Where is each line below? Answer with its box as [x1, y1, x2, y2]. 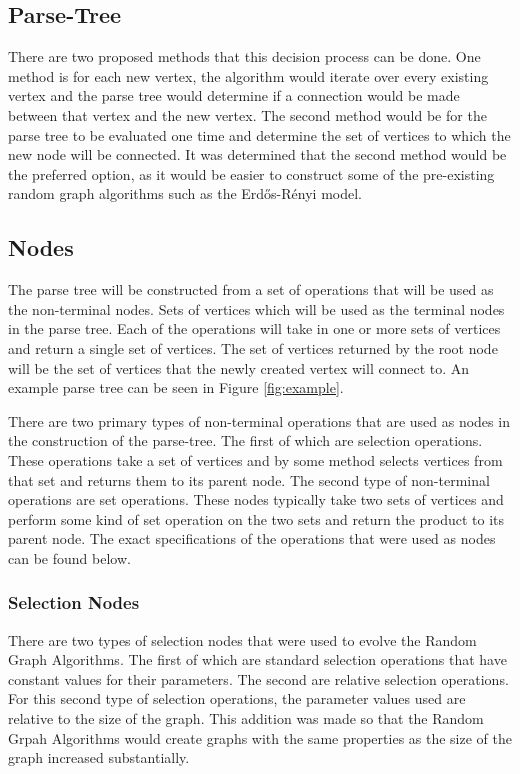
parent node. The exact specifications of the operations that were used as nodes [8, 528, 496, 549]
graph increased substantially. [8, 747, 190, 768]
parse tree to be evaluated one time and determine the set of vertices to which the [8, 124, 511, 145]
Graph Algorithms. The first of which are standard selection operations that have [8, 649, 507, 670]
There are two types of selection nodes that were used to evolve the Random [8, 629, 477, 650]
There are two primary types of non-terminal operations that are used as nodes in [8, 410, 510, 431]
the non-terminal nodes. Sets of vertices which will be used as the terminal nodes [8, 298, 505, 319]
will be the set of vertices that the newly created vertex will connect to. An [8, 357, 470, 378]
